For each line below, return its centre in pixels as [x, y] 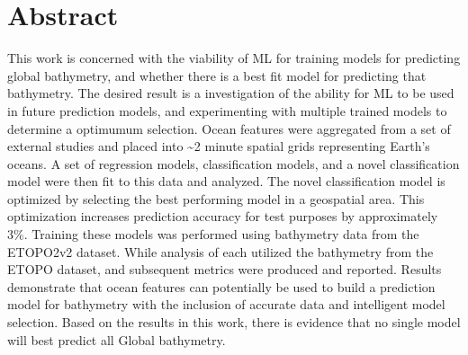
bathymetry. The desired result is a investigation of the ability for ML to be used [231, 93]
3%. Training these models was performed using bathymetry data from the [213, 234]
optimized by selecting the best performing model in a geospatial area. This [216, 198]
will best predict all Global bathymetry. [117, 339]
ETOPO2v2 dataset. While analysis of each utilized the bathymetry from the [220, 251]
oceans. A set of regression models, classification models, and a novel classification [234, 163]
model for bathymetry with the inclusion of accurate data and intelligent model [226, 304]
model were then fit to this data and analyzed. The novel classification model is [226, 181]
